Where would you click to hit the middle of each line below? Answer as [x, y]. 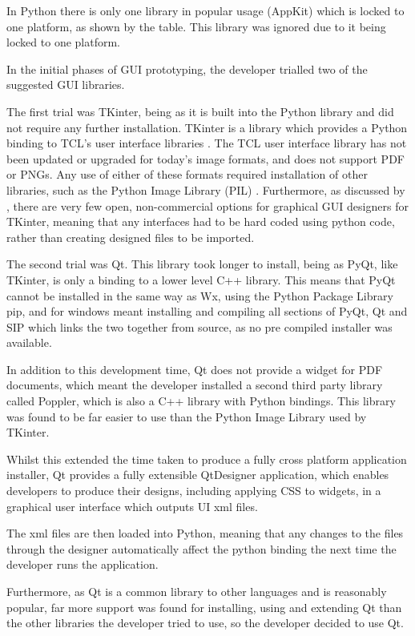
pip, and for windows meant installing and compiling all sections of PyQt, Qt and [207, 311]
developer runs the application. [83, 564]
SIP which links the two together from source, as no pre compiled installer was [199, 326]
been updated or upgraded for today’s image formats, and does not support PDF [205, 158]
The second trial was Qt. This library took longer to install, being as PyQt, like [202, 264]
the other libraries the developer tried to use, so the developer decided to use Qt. [205, 623]
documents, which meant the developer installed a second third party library [195, 385]
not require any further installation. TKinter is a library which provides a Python [207, 127]
